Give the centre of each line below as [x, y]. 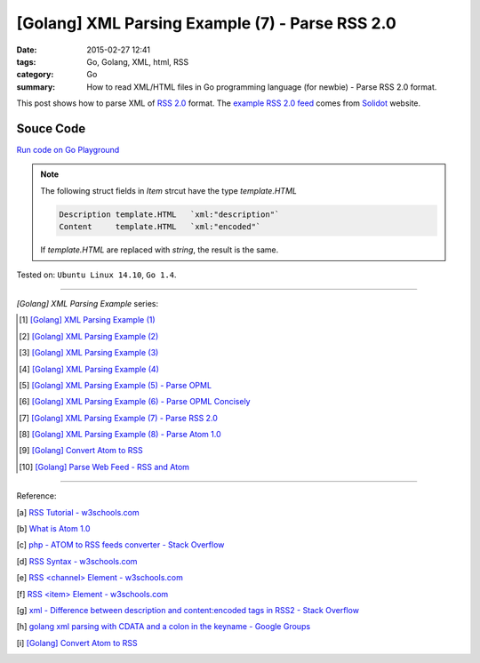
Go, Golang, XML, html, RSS [138, 61]
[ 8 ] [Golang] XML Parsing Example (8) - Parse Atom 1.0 [120, 435]
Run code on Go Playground [68, 150]
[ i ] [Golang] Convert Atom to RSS [77, 643]
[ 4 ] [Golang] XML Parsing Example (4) [89, 369]
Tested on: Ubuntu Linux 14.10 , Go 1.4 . [96, 275]
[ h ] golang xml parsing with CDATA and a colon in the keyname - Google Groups [164, 627]
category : [35, 75]
